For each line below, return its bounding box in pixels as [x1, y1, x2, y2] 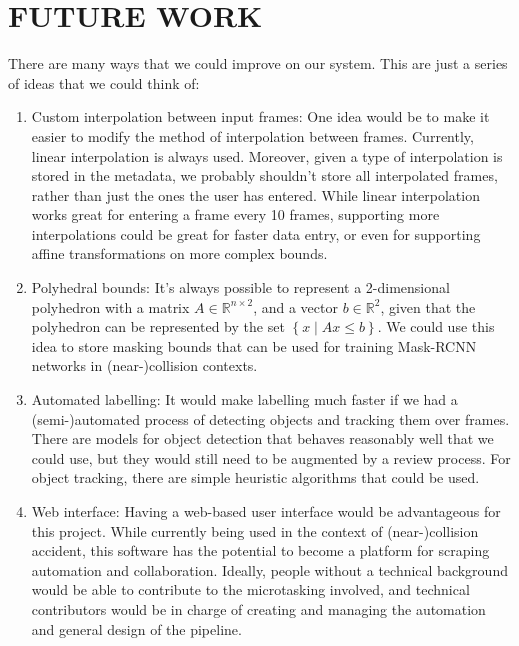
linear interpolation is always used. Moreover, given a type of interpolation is [31, 145, 503, 166]
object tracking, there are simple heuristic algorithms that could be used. [31, 467, 480, 488]
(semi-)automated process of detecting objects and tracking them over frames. [31, 408, 510, 429]
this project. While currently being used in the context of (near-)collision [31, 520, 479, 541]
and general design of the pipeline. [31, 618, 242, 639]
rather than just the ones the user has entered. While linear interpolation [31, 184, 480, 205]
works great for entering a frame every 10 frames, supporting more [31, 204, 440, 225]
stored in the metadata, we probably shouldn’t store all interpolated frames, [31, 165, 498, 186]
